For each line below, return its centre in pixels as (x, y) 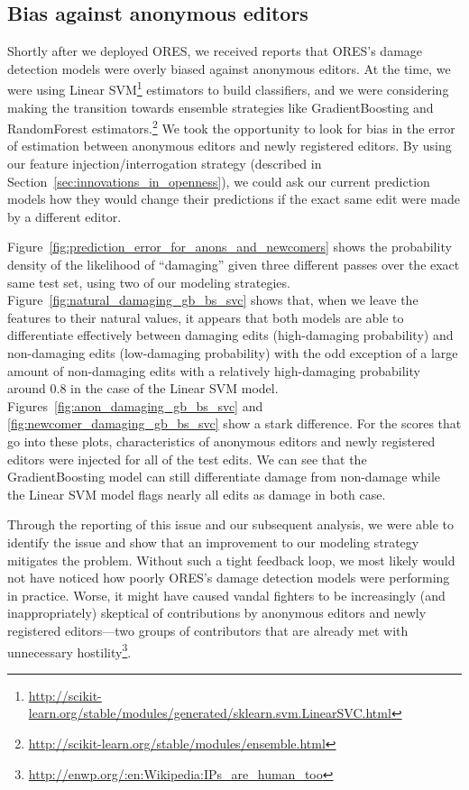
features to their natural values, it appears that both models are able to (206, 317)
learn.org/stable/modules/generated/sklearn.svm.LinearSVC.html (210, 713)
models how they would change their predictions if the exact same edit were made (234, 199)
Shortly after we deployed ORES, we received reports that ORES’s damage (215, 51)
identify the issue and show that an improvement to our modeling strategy (213, 542)
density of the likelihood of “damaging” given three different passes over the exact (234, 265)
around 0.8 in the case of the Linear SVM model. (143, 388)
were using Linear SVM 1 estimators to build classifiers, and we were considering (228, 88)
